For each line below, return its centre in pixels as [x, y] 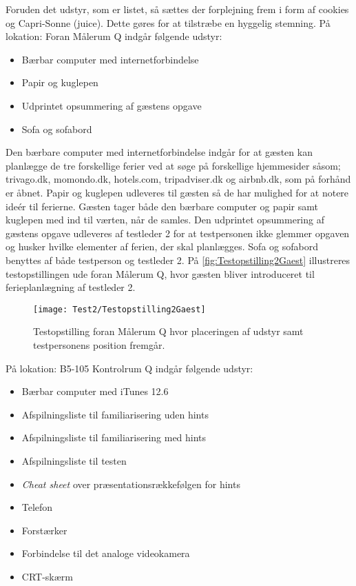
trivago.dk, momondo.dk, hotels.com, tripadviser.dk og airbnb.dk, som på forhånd [178, 179]
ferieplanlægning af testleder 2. [71, 287]
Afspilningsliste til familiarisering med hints [114, 437]
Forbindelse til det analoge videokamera [106, 553]
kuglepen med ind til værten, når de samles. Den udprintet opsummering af [165, 220]
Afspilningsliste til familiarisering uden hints [115, 414]
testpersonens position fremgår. [99, 344]
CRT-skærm [47, 576]
